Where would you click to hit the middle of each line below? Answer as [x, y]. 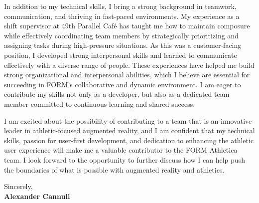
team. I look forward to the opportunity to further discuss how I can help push [125, 159]
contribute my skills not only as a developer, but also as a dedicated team [117, 94]
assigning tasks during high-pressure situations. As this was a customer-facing [123, 45]
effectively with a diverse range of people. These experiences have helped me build [129, 65]
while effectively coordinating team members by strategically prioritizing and [121, 35]
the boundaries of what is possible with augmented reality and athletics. [114, 169]
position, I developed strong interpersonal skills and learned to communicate [121, 55]
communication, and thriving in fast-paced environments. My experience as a [122, 16]
